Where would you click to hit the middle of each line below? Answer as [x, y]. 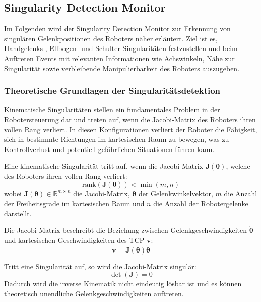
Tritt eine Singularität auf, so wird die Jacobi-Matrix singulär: [100, 266]
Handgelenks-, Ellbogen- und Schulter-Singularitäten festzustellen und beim [121, 48]
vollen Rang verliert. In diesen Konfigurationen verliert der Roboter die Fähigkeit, [131, 129]
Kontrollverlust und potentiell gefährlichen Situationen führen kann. [109, 149]
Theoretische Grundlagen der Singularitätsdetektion [112, 91]
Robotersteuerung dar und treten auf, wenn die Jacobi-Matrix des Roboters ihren [130, 119]
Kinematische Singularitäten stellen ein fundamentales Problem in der [112, 109]
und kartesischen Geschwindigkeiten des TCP [74, 240]
